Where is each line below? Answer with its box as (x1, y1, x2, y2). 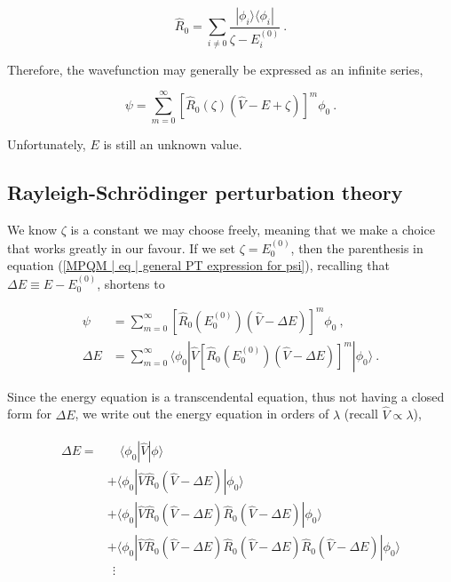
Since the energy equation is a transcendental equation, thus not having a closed (7, 387, 445, 405)
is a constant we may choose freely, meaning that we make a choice (70, 220, 435, 239)
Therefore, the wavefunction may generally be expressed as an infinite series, (7, 60, 423, 78)
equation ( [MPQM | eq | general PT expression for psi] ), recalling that (7, 256, 390, 275)
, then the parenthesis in (290, 238, 423, 257)
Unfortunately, (7, 135, 86, 154)
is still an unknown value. (103, 135, 242, 154)
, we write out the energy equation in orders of (75, 404, 329, 423)
